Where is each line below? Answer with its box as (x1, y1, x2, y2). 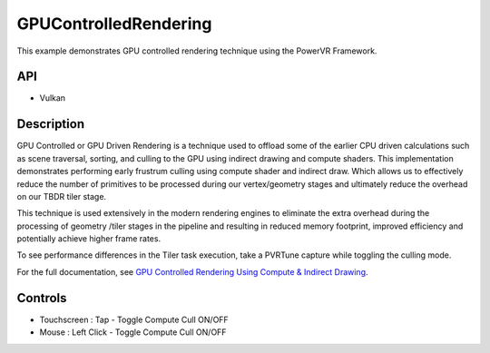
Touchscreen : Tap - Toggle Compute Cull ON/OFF (39, 314, 229, 325)
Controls (16, 290, 67, 306)
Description (16, 116, 85, 132)
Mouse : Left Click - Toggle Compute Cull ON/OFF (39, 327, 227, 338)
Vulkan (39, 93, 66, 103)
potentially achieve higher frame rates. (16, 233, 162, 244)
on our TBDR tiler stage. (16, 191, 107, 201)
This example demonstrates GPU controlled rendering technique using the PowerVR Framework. (16, 45, 377, 56)
